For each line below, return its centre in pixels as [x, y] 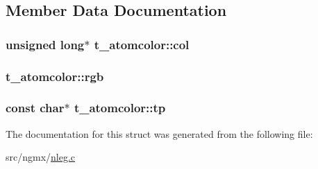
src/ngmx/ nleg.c [41, 157]
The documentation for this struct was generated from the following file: [159, 133]
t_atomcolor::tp [120, 108]
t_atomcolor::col [142, 44]
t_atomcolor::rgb [55, 76]
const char [35, 108]
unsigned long [45, 44]
